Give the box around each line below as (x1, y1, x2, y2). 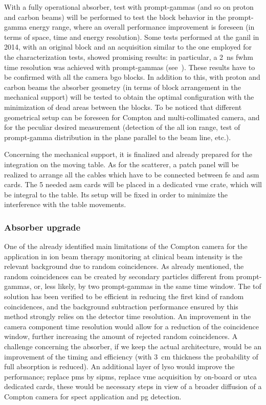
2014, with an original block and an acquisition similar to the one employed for (4, 41, 252, 52)
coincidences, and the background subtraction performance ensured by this (4, 301, 238, 311)
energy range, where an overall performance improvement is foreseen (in (29, 21, 255, 32)
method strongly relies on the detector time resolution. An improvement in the (4, 311, 251, 322)
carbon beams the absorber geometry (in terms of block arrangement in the (4, 81, 241, 92)
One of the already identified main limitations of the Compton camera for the (4, 241, 248, 252)
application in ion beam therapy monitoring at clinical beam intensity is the (4, 251, 242, 261)
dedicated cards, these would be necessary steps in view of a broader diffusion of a (4, 381, 262, 392)
